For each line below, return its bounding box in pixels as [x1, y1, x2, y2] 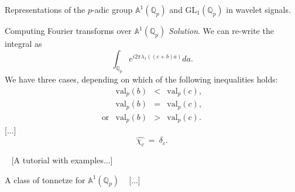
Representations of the [5, 4, 85, 15]
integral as [5, 37, 42, 49]
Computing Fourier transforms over [5, 25, 132, 36]
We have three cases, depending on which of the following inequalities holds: [5, 73, 278, 85]
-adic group [91, 4, 133, 15]
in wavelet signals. [226, 4, 291, 15]
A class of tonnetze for [5, 173, 85, 186]
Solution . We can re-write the [168, 25, 274, 36]
